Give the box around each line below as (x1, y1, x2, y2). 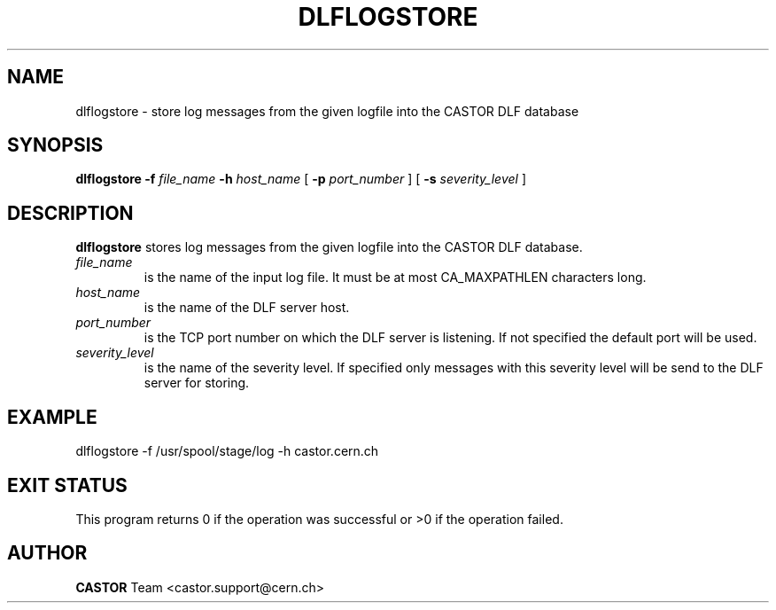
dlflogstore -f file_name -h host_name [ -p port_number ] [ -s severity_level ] (75, 171, 526, 187)
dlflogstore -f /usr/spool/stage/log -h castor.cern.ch (75, 443, 379, 459)
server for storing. (144, 375, 250, 391)
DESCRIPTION (7, 201, 134, 224)
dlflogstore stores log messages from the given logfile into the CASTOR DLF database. (75, 239, 583, 255)
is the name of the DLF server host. (144, 300, 350, 316)
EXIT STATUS (7, 473, 128, 497)
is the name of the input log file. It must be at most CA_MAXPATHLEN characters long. (144, 270, 647, 285)
